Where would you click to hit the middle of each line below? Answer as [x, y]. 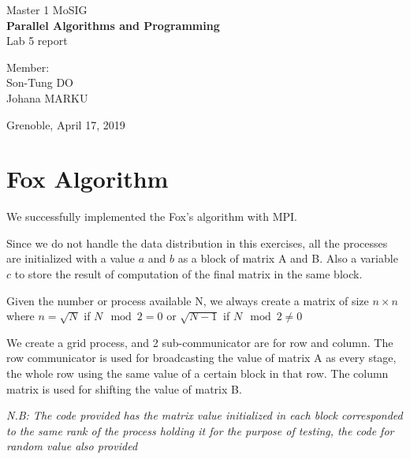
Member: [28, 67]
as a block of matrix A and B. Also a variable [288, 258]
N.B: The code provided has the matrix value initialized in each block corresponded [205, 415]
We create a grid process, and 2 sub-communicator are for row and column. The [200, 342]
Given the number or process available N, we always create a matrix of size [188, 300]
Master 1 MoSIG [47, 9]
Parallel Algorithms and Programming [113, 25]
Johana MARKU [47, 97]
